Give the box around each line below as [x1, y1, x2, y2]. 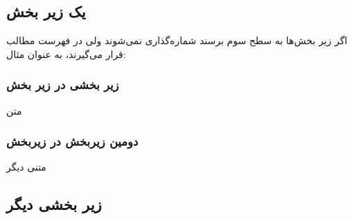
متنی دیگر [6, 160, 46, 174]
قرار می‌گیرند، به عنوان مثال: [6, 46, 126, 61]
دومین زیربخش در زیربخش [6, 133, 139, 150]
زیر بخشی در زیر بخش [6, 76, 119, 93]
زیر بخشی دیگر [6, 193, 102, 215]
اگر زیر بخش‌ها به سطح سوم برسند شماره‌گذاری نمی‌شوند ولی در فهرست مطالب [6, 33, 348, 48]
